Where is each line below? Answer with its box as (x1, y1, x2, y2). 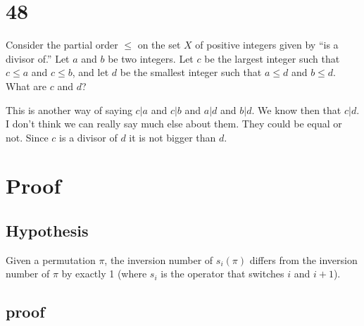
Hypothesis (6, 220, 89, 242)
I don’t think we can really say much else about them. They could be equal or (6, 116, 342, 131)
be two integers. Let (108, 51, 194, 65)
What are (6, 78, 46, 93)
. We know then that (251, 102, 341, 117)
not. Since (6, 130, 49, 144)
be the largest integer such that (204, 51, 340, 65)
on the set (137, 37, 181, 52)
